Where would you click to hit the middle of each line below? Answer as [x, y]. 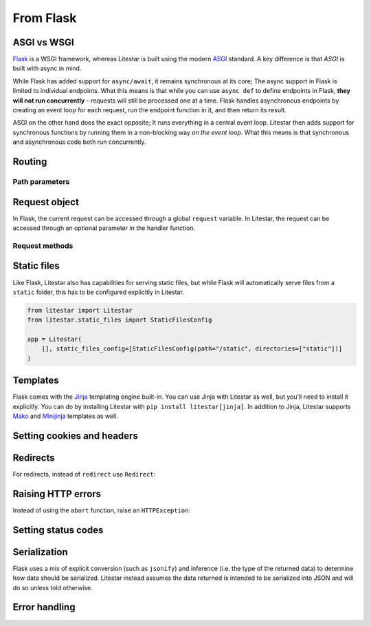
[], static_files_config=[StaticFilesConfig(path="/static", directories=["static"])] [192, 349]
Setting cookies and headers [76, 436]
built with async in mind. [47, 68]
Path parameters [41, 181]
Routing [30, 161]
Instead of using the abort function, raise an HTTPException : [101, 510]
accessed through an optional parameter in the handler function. [104, 228]
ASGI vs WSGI [44, 42]
